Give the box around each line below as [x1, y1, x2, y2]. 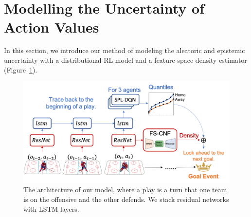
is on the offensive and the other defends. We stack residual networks [23, 194, 229, 204]
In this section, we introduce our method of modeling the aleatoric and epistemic [4, 45, 245, 55]
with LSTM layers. [23, 203, 79, 214]
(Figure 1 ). [4, 64, 37, 74]
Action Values [4, 17, 99, 37]
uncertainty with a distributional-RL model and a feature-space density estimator [4, 54, 247, 65]
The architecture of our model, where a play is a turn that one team [23, 184, 227, 195]
